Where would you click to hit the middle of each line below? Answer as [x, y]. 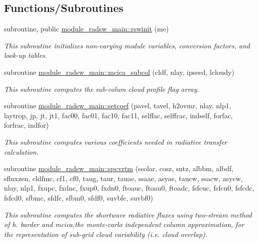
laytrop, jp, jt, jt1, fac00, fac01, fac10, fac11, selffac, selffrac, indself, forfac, [119, 115]
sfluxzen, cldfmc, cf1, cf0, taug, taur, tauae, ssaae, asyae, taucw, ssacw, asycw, [124, 178]
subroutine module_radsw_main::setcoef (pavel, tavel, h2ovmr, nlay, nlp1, [118, 106]
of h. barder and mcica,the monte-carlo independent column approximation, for [124, 224]
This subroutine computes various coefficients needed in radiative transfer [116, 141]
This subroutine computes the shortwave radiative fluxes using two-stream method [128, 214]
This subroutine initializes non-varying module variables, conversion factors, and [127, 45]
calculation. [21, 151]
